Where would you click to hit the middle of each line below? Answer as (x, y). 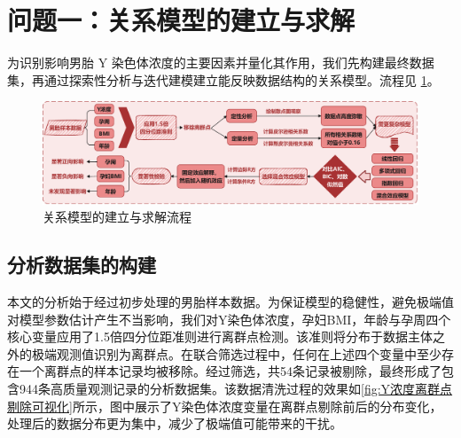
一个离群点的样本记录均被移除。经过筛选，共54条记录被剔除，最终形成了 (230, 371)
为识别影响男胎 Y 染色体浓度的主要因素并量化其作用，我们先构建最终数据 (221, 63)
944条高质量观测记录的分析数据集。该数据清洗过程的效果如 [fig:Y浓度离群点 (236, 389)
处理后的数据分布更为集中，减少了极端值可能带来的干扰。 (175, 423)
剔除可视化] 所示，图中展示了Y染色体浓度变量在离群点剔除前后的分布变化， (225, 406)
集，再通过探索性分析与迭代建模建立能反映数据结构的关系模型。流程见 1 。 (223, 79)
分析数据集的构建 (82, 265)
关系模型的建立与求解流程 (117, 217)
